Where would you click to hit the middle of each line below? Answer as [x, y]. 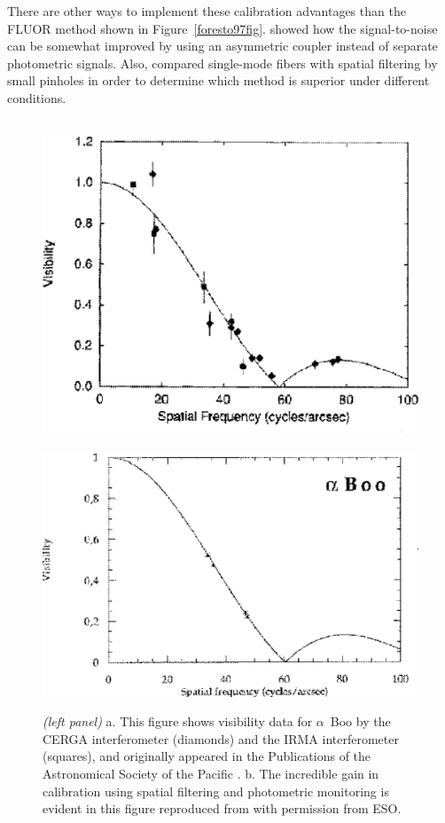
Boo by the [360, 721]
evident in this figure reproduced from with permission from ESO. [222, 808]
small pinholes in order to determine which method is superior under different [219, 80]
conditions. [37, 97]
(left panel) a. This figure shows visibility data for [178, 721]
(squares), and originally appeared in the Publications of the [207, 756]
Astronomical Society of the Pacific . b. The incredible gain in [211, 773]
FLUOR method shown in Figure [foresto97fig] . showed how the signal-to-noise [222, 28]
